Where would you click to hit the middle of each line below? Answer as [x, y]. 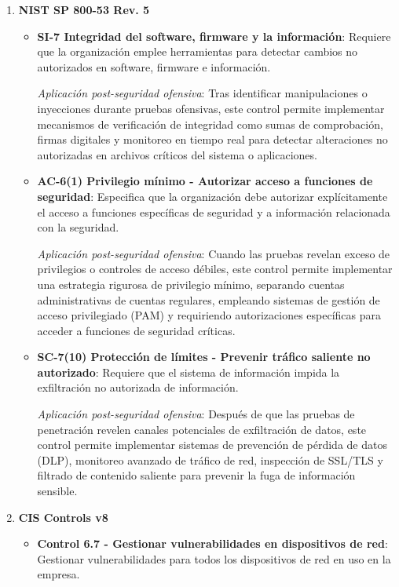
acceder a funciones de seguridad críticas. [136, 330]
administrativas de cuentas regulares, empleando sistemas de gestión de [209, 299]
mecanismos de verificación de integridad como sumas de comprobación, [210, 124]
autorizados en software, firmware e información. [154, 66]
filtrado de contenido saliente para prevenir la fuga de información [196, 475]
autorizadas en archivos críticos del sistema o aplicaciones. [177, 154]
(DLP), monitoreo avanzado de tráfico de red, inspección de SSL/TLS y [210, 459]
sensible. [57, 491]
